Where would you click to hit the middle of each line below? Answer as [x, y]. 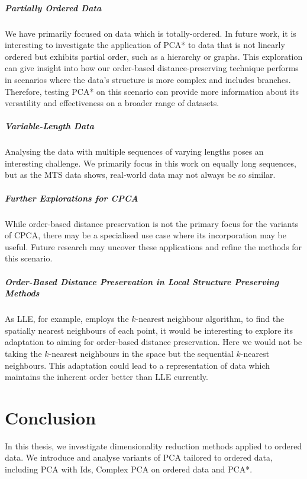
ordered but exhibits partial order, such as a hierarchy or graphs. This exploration [154, 56]
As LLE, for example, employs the [67, 319]
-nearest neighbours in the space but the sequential [141, 353]
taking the [23, 353]
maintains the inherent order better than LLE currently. [106, 377]
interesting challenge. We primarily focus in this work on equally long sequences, [151, 163]
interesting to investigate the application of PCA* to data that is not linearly [145, 45]
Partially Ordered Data [53, 7]
